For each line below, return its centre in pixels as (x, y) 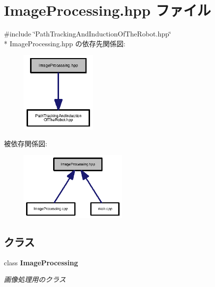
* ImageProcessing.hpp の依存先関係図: (65, 43)
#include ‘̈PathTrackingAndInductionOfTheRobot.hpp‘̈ (88, 34)
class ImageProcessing (41, 262)
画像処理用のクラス (35, 279)
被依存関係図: (26, 143)
